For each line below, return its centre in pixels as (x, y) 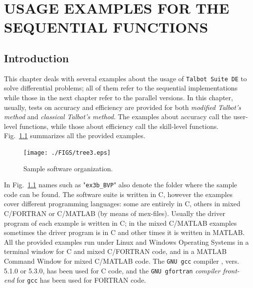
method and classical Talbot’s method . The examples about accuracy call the (117, 117)
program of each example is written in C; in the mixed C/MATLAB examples (120, 223)
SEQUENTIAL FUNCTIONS (106, 27)
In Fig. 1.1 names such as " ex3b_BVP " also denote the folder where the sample (121, 185)
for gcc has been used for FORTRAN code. (81, 280)
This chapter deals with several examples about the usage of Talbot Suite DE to (126, 78)
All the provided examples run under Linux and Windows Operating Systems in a (126, 242)
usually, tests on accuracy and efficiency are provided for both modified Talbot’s (123, 107)
